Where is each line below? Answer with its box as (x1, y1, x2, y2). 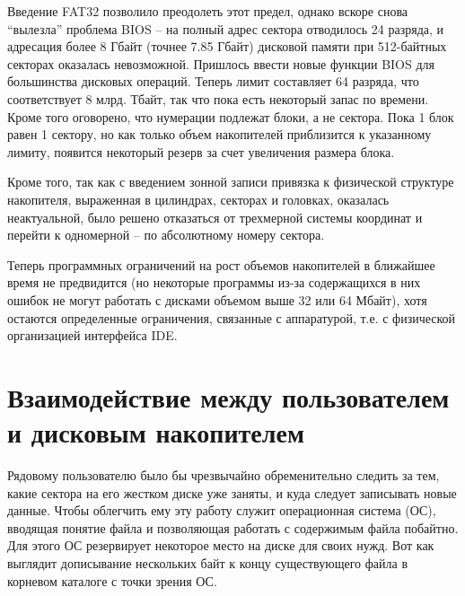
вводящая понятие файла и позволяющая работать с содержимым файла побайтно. (7, 518, 459, 537)
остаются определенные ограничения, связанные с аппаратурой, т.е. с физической (7, 308, 456, 327)
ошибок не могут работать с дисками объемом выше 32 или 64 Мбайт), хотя (7, 290, 427, 309)
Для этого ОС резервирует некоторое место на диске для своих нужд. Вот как (7, 536, 434, 555)
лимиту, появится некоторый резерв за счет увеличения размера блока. (7, 142, 395, 161)
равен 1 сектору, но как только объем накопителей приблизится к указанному (7, 125, 432, 144)
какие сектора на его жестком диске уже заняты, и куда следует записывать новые (7, 483, 457, 502)
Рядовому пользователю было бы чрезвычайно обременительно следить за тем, (7, 466, 440, 484)
